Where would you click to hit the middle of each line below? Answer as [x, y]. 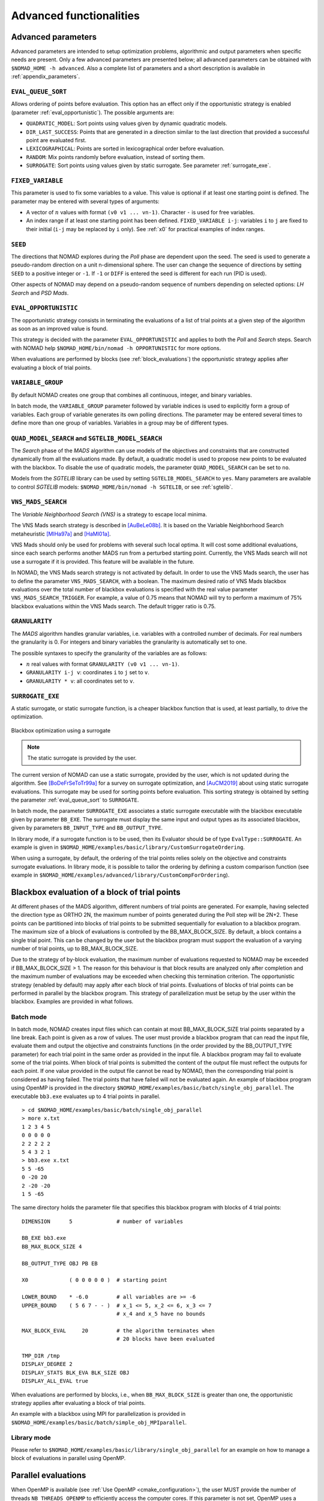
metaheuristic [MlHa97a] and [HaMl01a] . [61, 534]
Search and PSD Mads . [40, 293]
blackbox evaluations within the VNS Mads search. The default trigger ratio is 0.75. [113, 606]
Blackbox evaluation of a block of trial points [96, 892]
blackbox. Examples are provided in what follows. [72, 1001]
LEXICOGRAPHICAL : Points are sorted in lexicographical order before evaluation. [125, 149]
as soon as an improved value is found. [59, 329]
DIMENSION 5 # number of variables [102, 1221]
